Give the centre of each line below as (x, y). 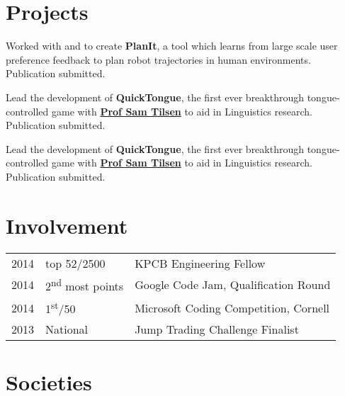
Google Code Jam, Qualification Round (233, 285)
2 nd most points (85, 284)
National (67, 329)
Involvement (67, 225)
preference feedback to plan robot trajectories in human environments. (158, 59)
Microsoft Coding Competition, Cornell (232, 307)
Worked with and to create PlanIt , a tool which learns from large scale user (172, 46)
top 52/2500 (75, 263)
